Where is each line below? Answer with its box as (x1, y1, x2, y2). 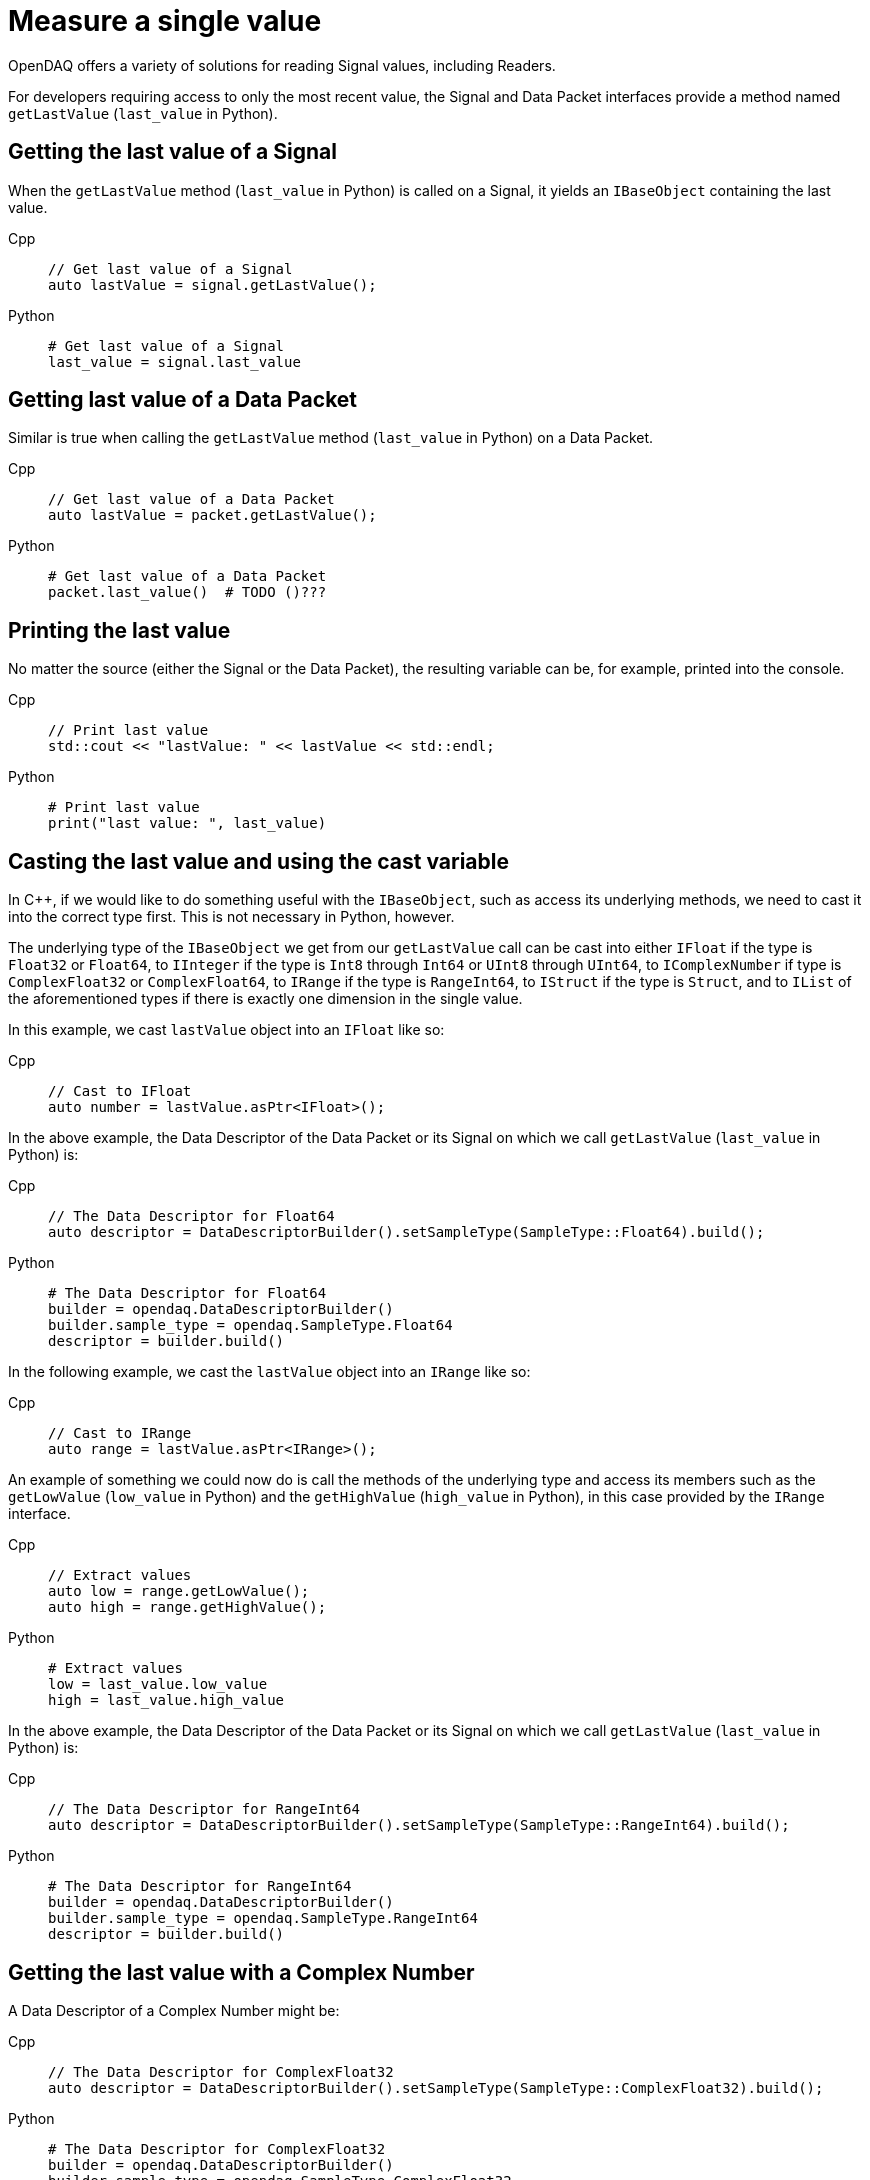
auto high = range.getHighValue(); (48, 1599, 327, 1616)
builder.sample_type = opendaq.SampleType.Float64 (48, 1317, 453, 1334)
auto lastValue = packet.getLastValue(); (48, 507, 377, 524)
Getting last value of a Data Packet (8, 387, 358, 413)
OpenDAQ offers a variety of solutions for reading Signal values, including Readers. (8, 56, 556, 74)
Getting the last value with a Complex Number (8, 1959, 475, 1985)
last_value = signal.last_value (48, 353, 301, 370)
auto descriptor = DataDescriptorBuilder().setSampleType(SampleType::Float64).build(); (48, 1224, 765, 1241)
